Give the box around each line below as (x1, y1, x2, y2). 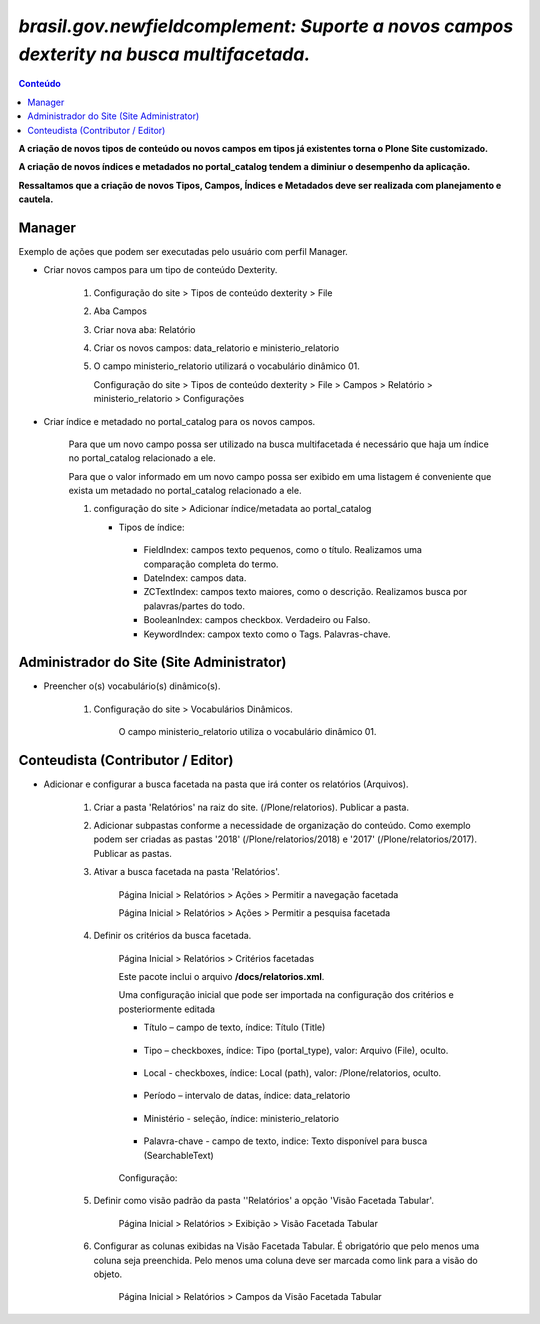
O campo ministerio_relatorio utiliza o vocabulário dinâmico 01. (118, 726, 377, 738)
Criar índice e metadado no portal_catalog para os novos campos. (43, 415, 316, 427)
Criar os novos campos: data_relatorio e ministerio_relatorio (93, 341, 340, 354)
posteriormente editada (118, 1003, 215, 1015)
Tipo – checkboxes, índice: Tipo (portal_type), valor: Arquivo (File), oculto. (143, 1044, 449, 1056)
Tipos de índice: (118, 521, 185, 533)
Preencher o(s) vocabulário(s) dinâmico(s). (43, 680, 221, 692)
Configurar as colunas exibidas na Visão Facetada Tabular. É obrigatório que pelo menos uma (93, 1240, 480, 1252)
